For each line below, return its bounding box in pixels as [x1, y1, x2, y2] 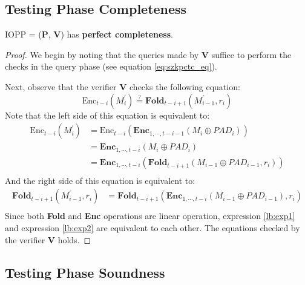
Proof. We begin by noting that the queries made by [5, 48, 199, 61]
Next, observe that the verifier [5, 80, 117, 93]
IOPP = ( [5, 28, 42, 41]
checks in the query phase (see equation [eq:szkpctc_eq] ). [5, 60, 217, 73]
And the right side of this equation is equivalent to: [5, 174, 195, 186]
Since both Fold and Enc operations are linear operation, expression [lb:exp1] [5, 209, 295, 222]
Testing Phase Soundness [5, 263, 165, 281]
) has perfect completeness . [61, 28, 173, 41]
